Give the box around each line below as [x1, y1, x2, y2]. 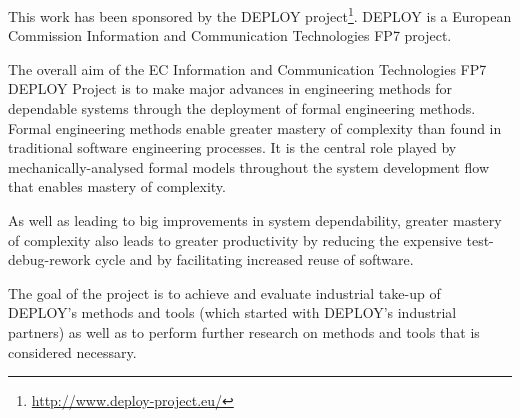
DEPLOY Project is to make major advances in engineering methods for [8, 78, 452, 99]
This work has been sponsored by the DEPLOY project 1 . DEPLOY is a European [8, 3, 512, 26]
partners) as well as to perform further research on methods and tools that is [8, 321, 480, 342]
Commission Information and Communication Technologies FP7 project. [8, 25, 452, 46]
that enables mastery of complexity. [8, 176, 226, 197]
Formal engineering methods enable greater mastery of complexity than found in [8, 117, 502, 138]
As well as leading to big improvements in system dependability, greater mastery [8, 210, 502, 230]
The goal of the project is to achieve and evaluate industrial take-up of [8, 282, 441, 303]
